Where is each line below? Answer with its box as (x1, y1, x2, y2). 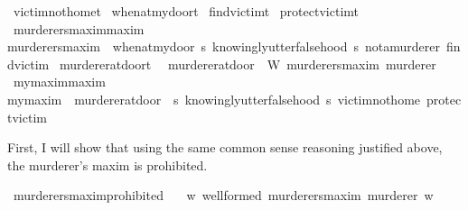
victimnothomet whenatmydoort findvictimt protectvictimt (13, 2, 359, 20)
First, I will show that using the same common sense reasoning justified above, (7, 138, 443, 157)
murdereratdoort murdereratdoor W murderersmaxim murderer (59, 54, 436, 73)
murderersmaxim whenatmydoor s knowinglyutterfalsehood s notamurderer (7, 37, 441, 56)
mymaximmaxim (13, 72, 106, 91)
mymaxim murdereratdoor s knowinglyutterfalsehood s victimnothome (7, 89, 421, 108)
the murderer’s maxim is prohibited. (7, 155, 208, 174)
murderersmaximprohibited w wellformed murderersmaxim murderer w (13, 186, 434, 205)
